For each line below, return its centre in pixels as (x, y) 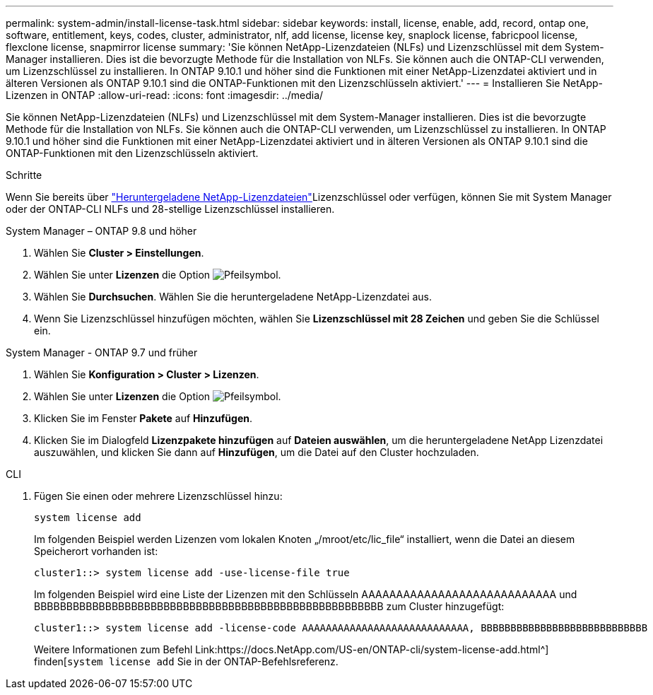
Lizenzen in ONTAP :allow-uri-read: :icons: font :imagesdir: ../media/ (165, 95)
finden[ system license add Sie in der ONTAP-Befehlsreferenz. (186, 661)
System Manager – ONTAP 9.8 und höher (101, 231)
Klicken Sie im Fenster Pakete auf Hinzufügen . (143, 418)
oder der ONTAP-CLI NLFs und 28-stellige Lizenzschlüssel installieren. (170, 209)
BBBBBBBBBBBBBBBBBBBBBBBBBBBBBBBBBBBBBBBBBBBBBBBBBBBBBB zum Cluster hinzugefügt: (269, 606)
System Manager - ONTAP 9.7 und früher (102, 352)
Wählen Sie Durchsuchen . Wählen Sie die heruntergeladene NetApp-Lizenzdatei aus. (233, 297)
